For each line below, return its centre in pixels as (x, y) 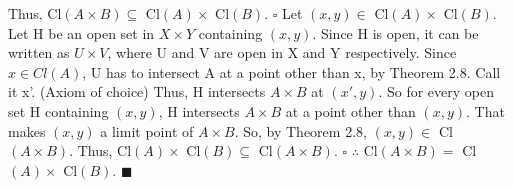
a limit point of (147, 130)
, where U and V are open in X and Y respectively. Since (282, 52)
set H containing (58, 110)
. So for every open (436, 91)
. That (485, 110)
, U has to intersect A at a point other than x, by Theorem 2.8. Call (291, 71)
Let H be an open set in (81, 32)
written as (39, 52)
